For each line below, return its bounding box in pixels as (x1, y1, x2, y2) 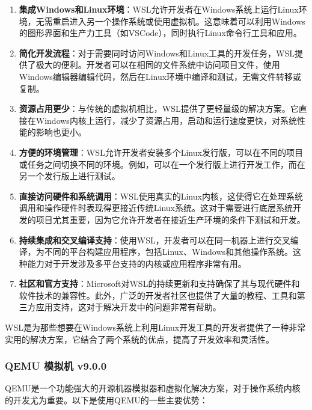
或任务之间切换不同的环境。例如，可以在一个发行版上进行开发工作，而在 (19, 158, 305, 170)
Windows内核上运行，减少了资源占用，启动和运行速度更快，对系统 (35, 114, 297, 126)
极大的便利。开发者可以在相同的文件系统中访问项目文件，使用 (35, 58, 280, 71)
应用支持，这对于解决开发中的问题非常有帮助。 (35, 301, 221, 313)
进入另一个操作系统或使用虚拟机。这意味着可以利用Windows (69, 14, 305, 27)
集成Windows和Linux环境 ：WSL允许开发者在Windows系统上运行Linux (19, 3, 299, 15)
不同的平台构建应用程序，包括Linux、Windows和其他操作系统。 (44, 245, 293, 258)
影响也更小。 (35, 126, 87, 138)
